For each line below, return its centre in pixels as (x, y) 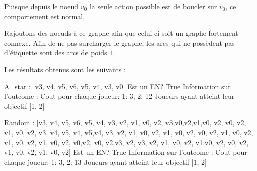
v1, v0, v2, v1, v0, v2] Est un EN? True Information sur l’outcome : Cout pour (126, 152)
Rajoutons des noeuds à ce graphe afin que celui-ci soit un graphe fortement (121, 33)
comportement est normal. (45, 16)
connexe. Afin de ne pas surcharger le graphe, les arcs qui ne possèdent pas (119, 42)
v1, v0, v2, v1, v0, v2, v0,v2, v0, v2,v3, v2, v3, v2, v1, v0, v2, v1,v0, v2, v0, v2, (126, 142)
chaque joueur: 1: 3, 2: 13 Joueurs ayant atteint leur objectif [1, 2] (105, 162)
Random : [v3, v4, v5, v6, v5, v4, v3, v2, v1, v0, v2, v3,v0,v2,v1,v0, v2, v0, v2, (125, 123)
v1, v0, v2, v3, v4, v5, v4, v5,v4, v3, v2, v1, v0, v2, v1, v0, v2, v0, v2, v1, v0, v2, (129, 132)
